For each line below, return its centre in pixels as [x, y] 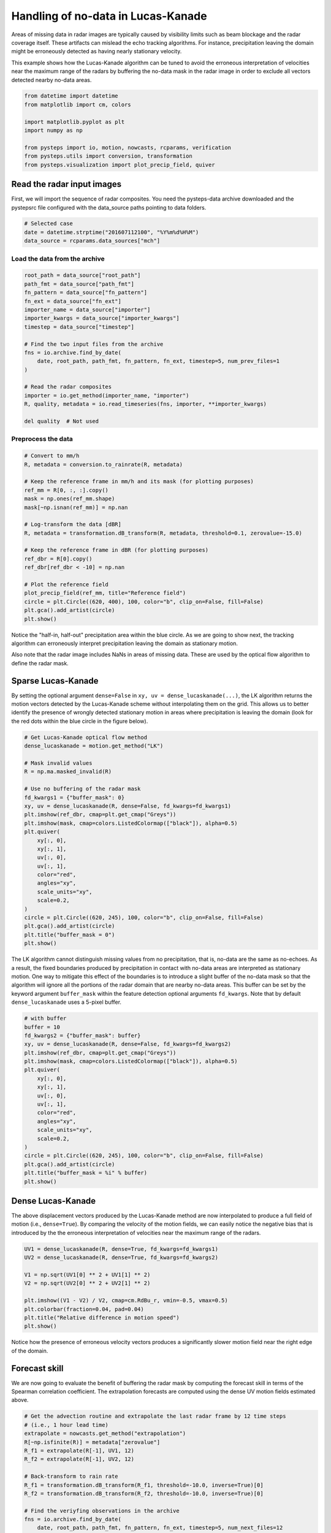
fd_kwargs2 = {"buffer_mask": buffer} [82, 1035]
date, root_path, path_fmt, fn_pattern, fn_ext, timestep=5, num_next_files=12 [160, 1528]
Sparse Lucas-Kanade [55, 681]
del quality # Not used [62, 421]
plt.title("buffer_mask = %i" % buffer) [86, 1173]
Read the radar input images [67, 184]
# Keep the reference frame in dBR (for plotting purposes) [116, 550]
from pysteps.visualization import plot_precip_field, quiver [120, 165]
